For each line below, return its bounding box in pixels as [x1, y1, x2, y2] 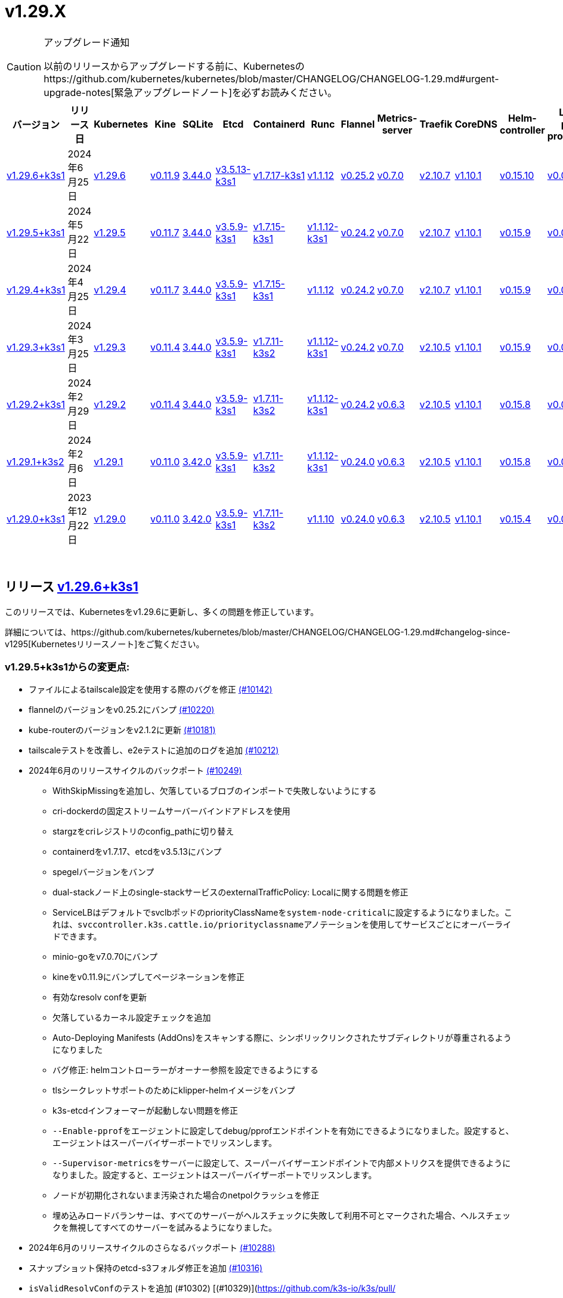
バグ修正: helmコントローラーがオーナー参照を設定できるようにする [52, 1065, 318, 1076]
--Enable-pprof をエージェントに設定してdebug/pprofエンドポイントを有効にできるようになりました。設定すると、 [52, 1126, 514, 1136]
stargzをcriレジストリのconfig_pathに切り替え [52, 826, 234, 837]
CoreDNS [454, 118, 498, 130]
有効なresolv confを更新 [52, 992, 147, 1003]
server [382, 123, 413, 136]
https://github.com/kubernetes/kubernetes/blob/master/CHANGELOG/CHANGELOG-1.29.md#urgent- [44, 72, 499, 85]
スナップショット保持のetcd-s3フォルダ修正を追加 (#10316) [29, 1263, 263, 1274]
